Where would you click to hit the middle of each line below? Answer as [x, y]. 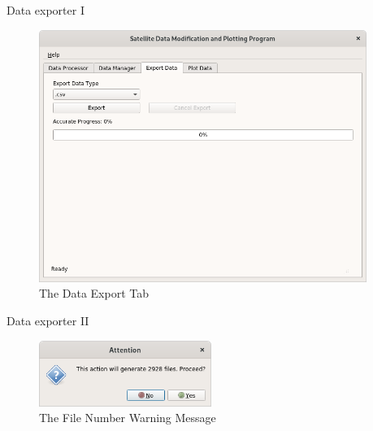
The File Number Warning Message [128, 418]
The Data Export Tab [94, 293]
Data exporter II [48, 320]
